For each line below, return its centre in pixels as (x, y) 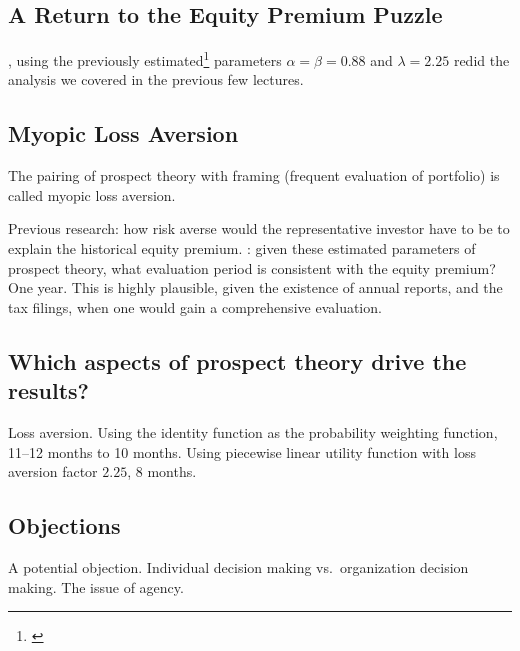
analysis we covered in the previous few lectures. (156, 79)
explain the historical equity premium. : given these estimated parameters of (242, 248)
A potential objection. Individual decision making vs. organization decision (238, 566)
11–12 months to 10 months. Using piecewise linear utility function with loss (242, 451)
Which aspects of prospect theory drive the (237, 360)
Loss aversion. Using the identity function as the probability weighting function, (253, 432)
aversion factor (53, 471)
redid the (481, 59)
